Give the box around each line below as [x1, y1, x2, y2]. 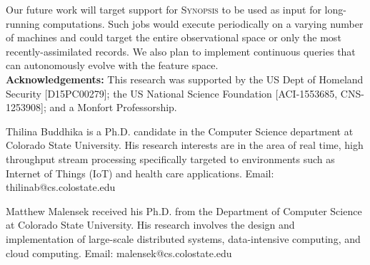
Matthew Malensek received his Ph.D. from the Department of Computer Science [6, 203, 362, 218]
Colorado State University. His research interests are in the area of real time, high [6, 137, 364, 152]
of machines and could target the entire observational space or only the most [6, 30, 341, 45]
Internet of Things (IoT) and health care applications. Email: [6, 165, 274, 180]
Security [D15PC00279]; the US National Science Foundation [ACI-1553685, [6, 85, 338, 100]
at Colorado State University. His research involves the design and [6, 217, 295, 232]
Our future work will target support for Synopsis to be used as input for [6, 2, 321, 16]
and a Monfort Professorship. [49, 100, 177, 115]
